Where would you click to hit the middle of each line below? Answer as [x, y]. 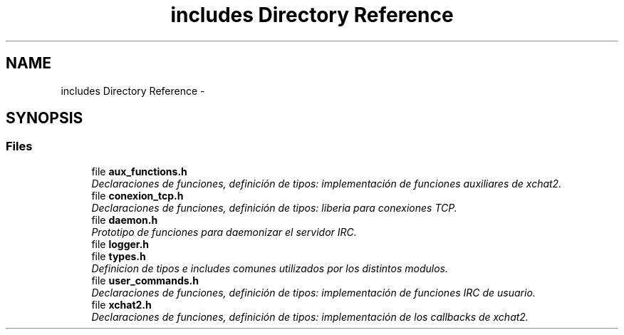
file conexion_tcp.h [137, 195]
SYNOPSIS [45, 118]
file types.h [119, 256]
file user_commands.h [145, 280]
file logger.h [120, 244]
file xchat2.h [121, 304]
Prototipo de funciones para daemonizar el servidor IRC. [224, 232]
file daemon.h [125, 220]
